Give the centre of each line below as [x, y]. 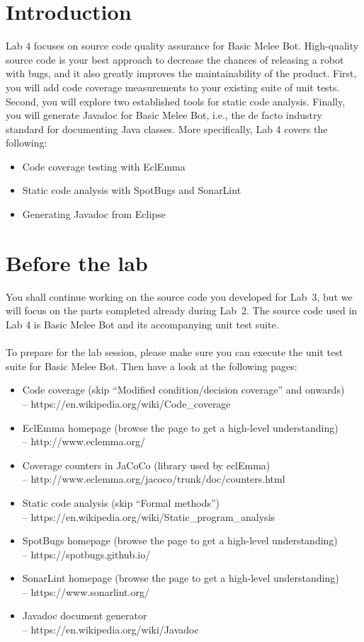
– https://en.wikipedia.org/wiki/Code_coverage [126, 403]
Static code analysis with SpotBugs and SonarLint [132, 190]
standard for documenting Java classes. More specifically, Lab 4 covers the [167, 128]
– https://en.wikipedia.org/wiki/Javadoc [110, 630]
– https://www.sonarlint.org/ [86, 591]
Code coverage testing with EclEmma [104, 166]
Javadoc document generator [85, 615]
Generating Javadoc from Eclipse [94, 214]
